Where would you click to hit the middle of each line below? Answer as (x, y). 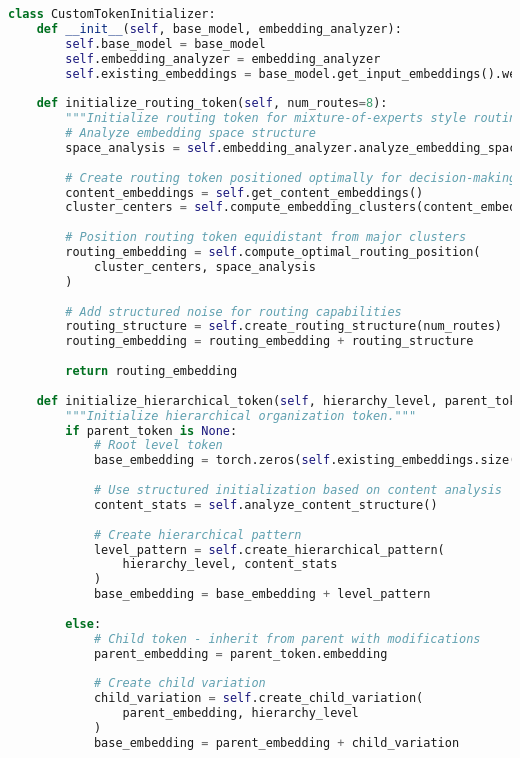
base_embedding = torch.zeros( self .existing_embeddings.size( (305, 460)
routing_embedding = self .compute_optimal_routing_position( (273, 252)
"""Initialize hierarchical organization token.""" (241, 415)
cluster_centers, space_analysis (204, 266)
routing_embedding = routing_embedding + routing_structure (269, 341)
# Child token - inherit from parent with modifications (287, 638)
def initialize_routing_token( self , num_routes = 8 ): (212, 103)
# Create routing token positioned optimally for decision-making (291, 177)
